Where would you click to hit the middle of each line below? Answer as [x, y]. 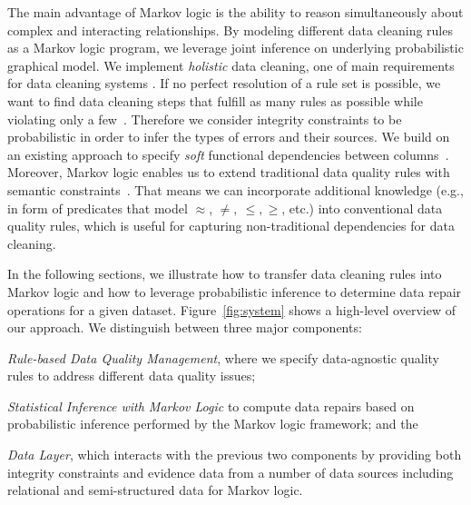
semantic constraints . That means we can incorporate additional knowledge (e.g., [235, 189]
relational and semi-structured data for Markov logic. [155, 490]
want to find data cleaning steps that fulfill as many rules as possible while [215, 100]
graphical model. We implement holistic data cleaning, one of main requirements [231, 65]
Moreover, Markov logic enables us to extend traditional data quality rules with [229, 172]
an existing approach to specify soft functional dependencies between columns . [228, 154]
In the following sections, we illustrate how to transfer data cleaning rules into [225, 274]
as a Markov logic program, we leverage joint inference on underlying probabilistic [235, 48]
